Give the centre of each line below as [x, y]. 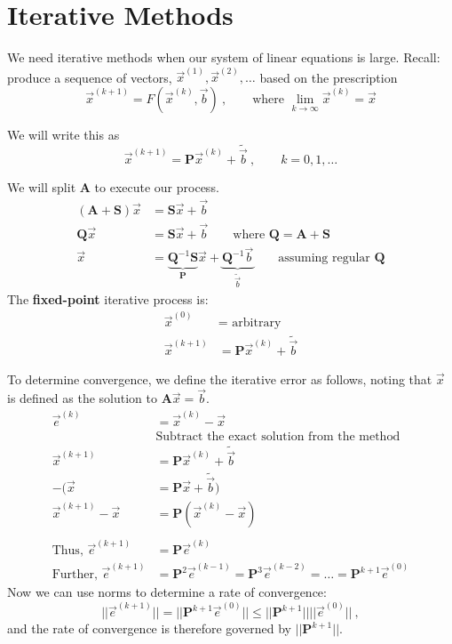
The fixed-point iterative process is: [108, 298]
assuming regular [324, 258]
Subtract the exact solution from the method [278, 436]
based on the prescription [329, 77]
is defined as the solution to [83, 398]
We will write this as [63, 134]
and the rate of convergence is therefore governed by [149, 628]
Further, [75, 575]
